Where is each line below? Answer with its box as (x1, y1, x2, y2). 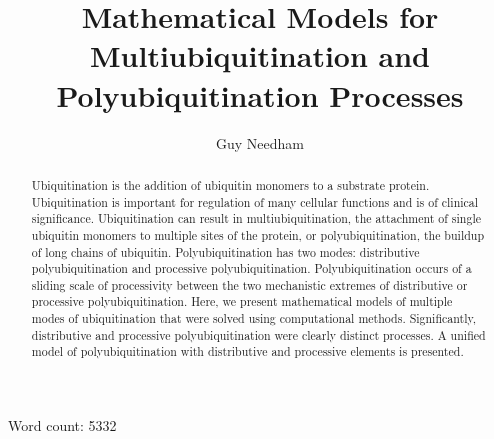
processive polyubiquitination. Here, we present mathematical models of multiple (31, 293, 453, 310)
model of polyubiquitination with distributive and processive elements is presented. (31, 343, 464, 360)
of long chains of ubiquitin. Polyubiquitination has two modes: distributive (31, 243, 420, 260)
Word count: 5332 (8, 415, 117, 436)
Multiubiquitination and (90, 35, 430, 76)
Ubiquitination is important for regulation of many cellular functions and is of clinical (31, 193, 479, 210)
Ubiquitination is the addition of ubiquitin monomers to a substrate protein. (31, 176, 430, 193)
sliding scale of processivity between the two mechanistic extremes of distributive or (31, 276, 468, 293)
